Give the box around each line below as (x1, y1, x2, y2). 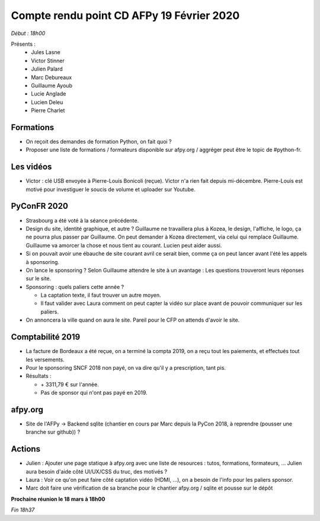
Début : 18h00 (11, 30, 46, 37)
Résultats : (25, 373, 52, 380)
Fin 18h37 (11, 506, 35, 513)
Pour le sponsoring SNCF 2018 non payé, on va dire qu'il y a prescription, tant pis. (25, 364, 226, 371)
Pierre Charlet (31, 107, 65, 114)
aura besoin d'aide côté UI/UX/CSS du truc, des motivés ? (25, 468, 168, 475)
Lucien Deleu (31, 99, 63, 106)
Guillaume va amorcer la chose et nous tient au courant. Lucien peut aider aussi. (25, 242, 222, 249)
